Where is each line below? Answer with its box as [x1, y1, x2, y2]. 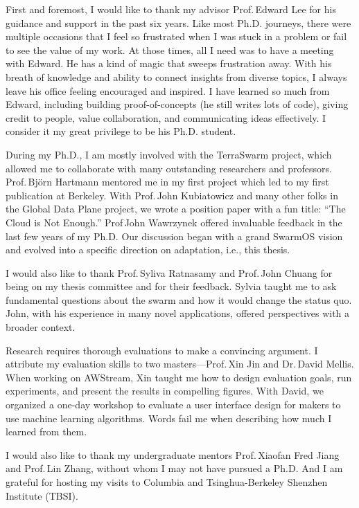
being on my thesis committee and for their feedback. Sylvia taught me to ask [6, 279, 337, 293]
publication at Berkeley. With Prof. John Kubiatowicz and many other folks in [6, 188, 338, 202]
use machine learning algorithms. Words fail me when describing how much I [6, 410, 332, 425]
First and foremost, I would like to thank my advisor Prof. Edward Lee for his [6, 2, 336, 16]
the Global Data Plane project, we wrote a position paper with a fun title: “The [6, 201, 346, 216]
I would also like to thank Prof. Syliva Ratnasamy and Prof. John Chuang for [6, 265, 333, 280]
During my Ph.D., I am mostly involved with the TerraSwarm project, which [6, 147, 332, 161]
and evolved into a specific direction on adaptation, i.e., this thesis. [6, 242, 290, 257]
